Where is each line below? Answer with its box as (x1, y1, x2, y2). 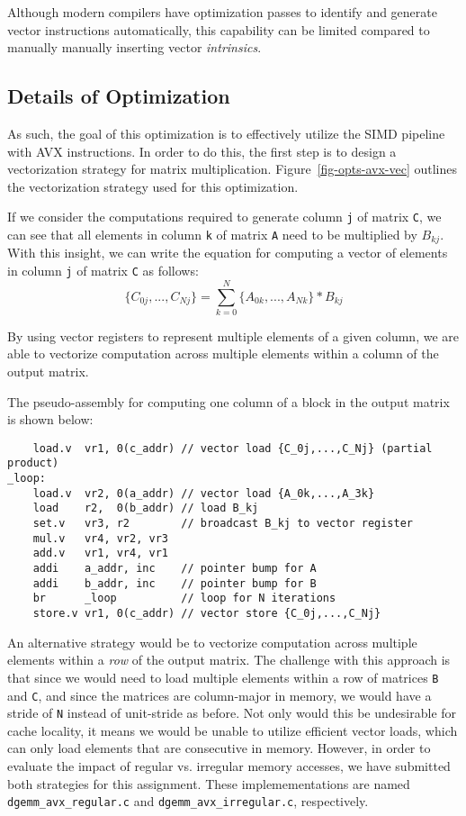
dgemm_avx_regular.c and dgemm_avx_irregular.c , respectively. (7, 792, 369, 811)
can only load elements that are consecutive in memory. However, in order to (7, 739, 431, 757)
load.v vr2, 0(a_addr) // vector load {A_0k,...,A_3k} (32, 486, 375, 500)
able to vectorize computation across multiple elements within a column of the (7, 344, 439, 363)
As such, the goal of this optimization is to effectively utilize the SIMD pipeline (7, 123, 445, 142)
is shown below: (7, 410, 94, 429)
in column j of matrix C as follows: (7, 261, 199, 280)
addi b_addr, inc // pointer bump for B (32, 576, 317, 590)
